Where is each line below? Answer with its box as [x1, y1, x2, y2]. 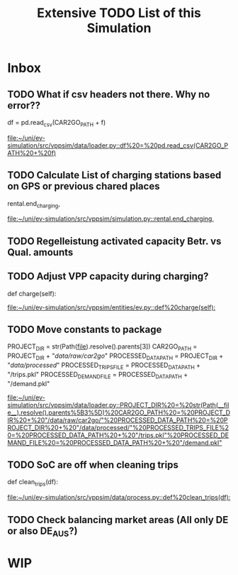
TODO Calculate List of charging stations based [7, 169, 222, 182]
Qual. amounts [7, 246, 74, 258]
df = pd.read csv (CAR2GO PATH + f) [7, 119, 106, 128]
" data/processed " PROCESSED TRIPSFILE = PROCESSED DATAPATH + [7, 361, 200, 371]
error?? [7, 99, 41, 111]
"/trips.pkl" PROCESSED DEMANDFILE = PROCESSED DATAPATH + [7, 370, 188, 380]
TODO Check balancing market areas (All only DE [7, 513, 229, 526]
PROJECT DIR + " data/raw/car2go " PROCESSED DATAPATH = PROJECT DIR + [7, 351, 224, 362]
